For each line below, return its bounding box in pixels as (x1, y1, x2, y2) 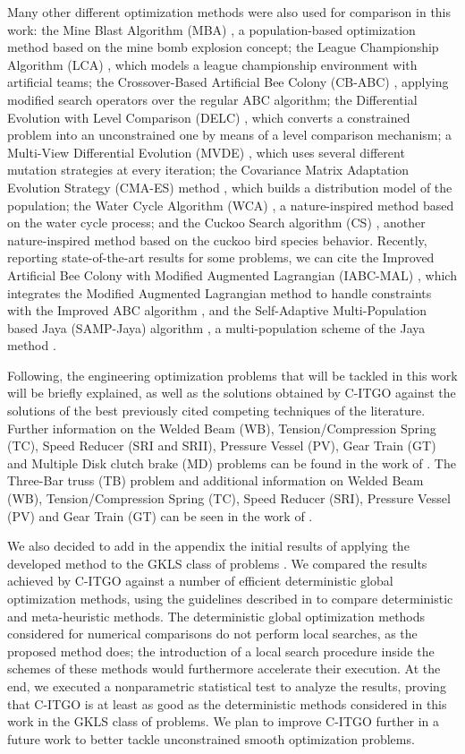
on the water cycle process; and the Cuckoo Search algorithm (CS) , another (7, 213, 426, 232)
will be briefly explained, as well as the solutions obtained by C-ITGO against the (7, 383, 456, 402)
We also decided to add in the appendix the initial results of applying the (7, 536, 410, 555)
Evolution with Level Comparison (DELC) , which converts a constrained (7, 107, 410, 126)
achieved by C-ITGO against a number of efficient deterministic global (7, 571, 393, 590)
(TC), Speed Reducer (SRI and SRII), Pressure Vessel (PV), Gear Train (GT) (7, 436, 436, 455)
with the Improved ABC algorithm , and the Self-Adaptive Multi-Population (7, 301, 427, 320)
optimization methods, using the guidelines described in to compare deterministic (7, 589, 453, 607)
